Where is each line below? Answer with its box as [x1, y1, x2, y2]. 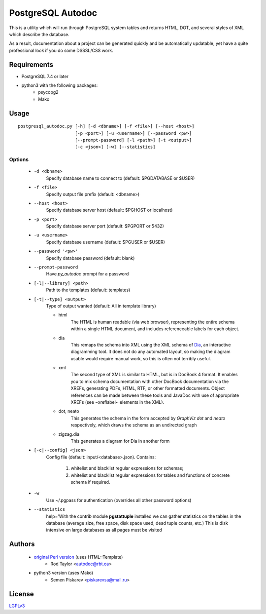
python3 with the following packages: [21, 82, 98, 88]
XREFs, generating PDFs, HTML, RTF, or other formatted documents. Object [70, 385, 225, 391]
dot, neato [58, 408, 79, 414]
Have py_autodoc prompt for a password [46, 271, 129, 277]
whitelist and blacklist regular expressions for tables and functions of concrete [70, 472, 230, 478]
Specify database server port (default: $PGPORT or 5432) [46, 223, 165, 229]
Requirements [9, 60, 54, 69]
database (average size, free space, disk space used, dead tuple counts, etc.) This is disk [46, 520, 229, 526]
